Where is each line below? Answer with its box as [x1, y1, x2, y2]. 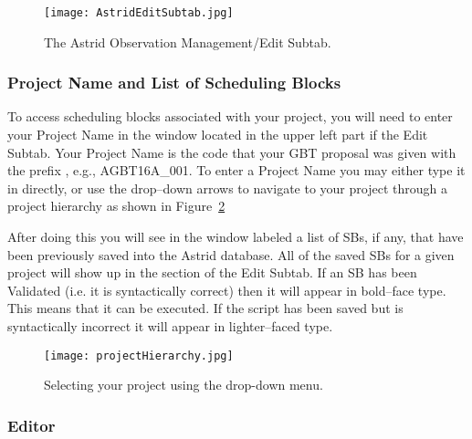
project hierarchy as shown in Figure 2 [7, 196, 226, 215]
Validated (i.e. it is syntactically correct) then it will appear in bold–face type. [7, 280, 446, 299]
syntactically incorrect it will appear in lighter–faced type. [7, 317, 333, 335]
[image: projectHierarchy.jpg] [44, 349, 234, 362]
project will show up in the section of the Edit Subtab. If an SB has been [7, 263, 417, 282]
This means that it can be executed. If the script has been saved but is [7, 298, 404, 318]
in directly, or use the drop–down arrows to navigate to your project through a [7, 178, 447, 197]
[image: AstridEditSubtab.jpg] [44, 6, 234, 19]
